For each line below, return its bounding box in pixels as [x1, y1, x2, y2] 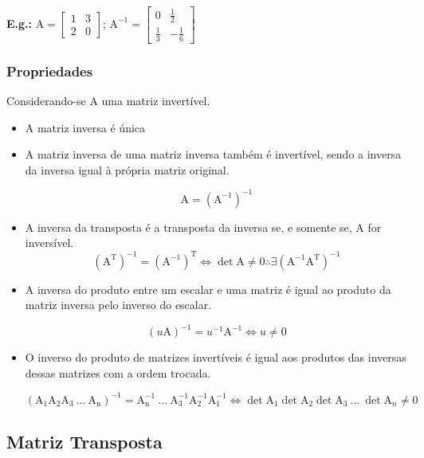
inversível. [25, 234, 74, 251]
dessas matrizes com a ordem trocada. [25, 364, 211, 381]
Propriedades [6, 61, 93, 80]
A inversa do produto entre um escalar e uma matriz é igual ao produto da [25, 280, 391, 297]
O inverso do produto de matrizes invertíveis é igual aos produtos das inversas [25, 349, 406, 366]
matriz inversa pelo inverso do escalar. [25, 296, 212, 313]
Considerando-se [6, 92, 86, 108]
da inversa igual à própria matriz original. [25, 161, 230, 178]
